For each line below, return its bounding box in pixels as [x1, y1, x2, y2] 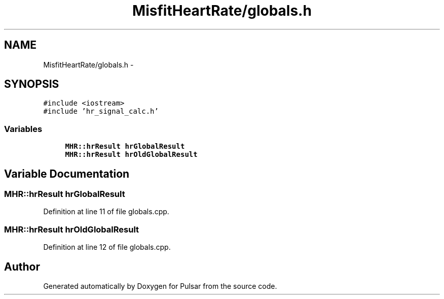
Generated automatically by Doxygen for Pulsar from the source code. [43, 282, 277, 290]
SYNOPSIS [4, 78, 59, 91]
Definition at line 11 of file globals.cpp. [43, 207, 169, 216]
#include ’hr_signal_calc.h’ [43, 107, 159, 116]
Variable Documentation [4, 167, 130, 180]
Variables [4, 123, 43, 134]
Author [4, 260, 40, 273]
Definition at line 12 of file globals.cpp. [43, 243, 171, 252]
